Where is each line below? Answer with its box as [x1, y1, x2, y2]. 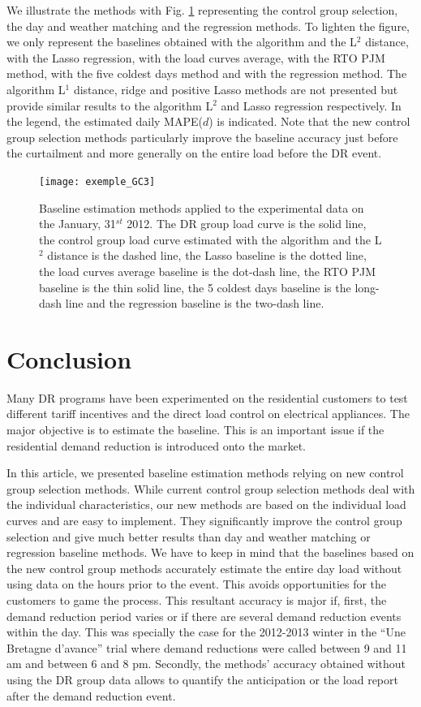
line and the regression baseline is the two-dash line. [65, 295, 324, 312]
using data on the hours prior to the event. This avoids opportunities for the [6, 576, 387, 593]
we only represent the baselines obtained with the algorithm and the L [6, 33, 357, 50]
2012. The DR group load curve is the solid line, [127, 215, 367, 232]
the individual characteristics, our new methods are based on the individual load [6, 496, 406, 513]
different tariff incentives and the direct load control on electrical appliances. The [6, 405, 410, 422]
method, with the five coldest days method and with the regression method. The [6, 65, 407, 82]
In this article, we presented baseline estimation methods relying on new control [6, 464, 404, 481]
